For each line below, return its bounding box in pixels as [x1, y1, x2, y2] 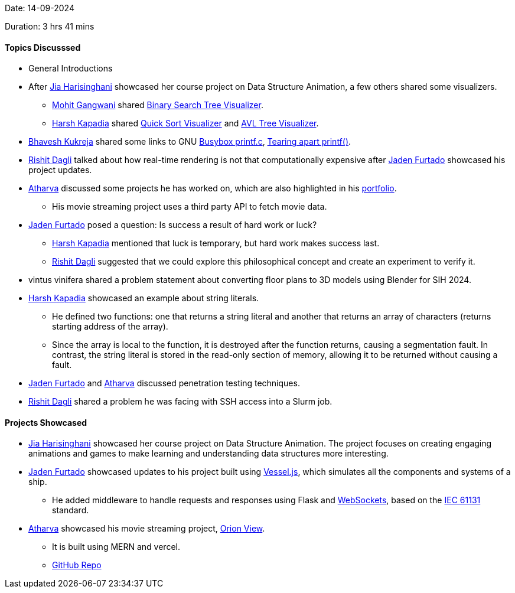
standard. [52, 505, 89, 516]
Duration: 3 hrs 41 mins [5, 21, 94, 31]
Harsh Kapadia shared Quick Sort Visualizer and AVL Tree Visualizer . [52, 118, 319, 129]
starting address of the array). [52, 321, 168, 332]
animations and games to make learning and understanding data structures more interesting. [28, 448, 389, 459]
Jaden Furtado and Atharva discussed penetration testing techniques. [28, 378, 300, 389]
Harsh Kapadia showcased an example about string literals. [28, 293, 259, 304]
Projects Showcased [5, 417, 87, 428]
